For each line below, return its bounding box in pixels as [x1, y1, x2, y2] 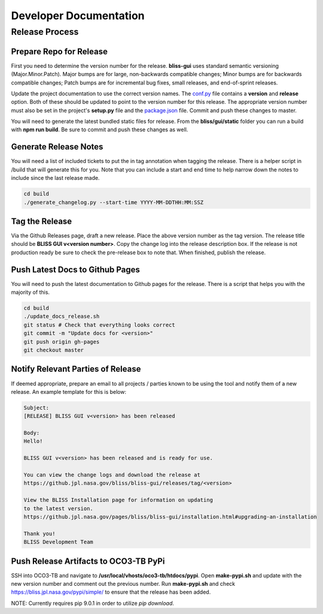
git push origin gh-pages [23, 338, 100, 345]
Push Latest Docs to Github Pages [11, 264, 141, 275]
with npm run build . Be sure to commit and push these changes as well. [11, 126, 188, 133]
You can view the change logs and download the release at [23, 471, 200, 478]
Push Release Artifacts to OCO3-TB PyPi [11, 556, 165, 566]
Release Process [11, 26, 79, 37]
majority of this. [11, 288, 50, 296]
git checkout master [23, 347, 84, 354]
